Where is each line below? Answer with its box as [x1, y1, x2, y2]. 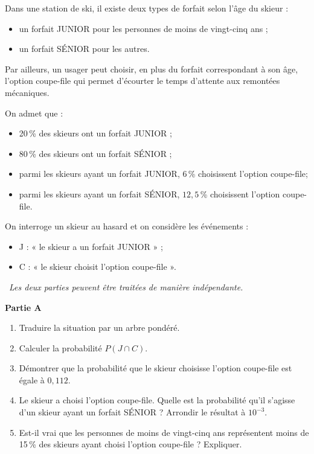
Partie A [5, 301, 42, 313]
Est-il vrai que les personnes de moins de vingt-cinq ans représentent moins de [19, 426, 309, 438]
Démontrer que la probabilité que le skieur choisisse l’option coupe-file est [19, 362, 292, 374]
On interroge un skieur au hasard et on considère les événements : [5, 220, 249, 232]
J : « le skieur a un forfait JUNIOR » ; [19, 240, 163, 252]
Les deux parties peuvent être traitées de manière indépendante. [9, 280, 243, 293]
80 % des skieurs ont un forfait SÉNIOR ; [19, 147, 172, 159]
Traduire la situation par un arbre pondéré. [19, 321, 180, 334]
